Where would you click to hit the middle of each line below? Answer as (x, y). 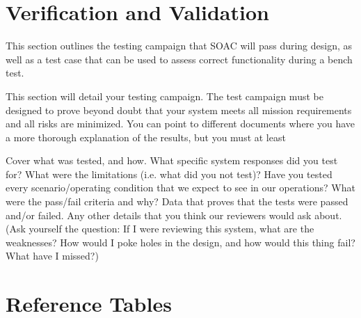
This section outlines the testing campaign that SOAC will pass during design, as (179, 46)
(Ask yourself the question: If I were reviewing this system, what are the (160, 229)
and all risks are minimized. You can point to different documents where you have (180, 124)
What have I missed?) (52, 256)
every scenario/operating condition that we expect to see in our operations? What (180, 188)
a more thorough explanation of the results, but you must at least (146, 137)
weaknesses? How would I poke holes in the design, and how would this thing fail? (180, 242)
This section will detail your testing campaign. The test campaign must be (165, 96)
